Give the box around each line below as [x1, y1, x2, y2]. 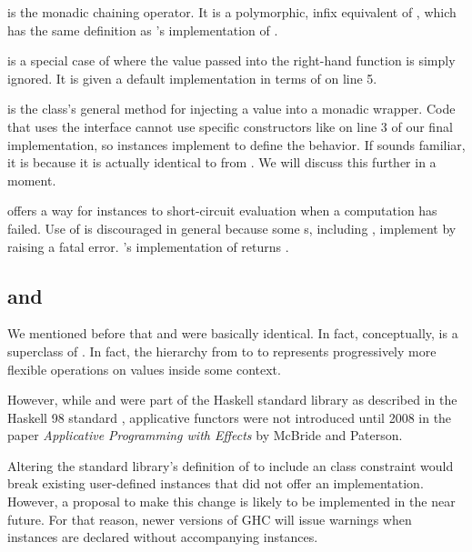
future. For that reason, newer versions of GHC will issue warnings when [7, 509, 412, 528]
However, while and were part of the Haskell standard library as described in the [7, 390, 457, 409]
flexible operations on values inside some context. [7, 359, 281, 378]
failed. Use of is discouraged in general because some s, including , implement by [7, 218, 457, 237]
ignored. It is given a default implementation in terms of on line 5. [7, 68, 377, 87]
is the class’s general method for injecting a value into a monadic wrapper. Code [7, 99, 456, 118]
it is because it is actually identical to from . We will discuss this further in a [7, 153, 437, 172]
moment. [7, 170, 56, 189]
